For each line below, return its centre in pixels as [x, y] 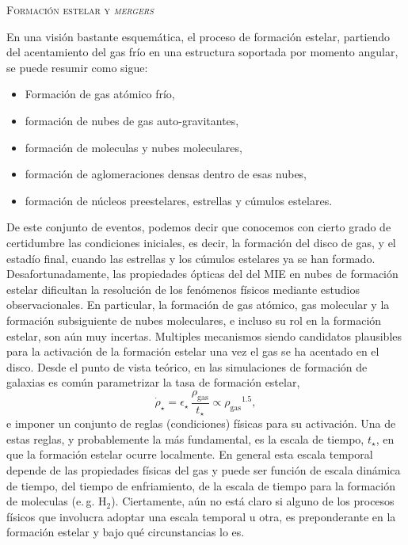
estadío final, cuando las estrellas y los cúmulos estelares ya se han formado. [191, 258]
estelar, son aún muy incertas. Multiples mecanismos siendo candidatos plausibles [204, 335]
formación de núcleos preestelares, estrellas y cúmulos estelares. [179, 200]
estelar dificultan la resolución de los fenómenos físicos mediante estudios [183, 289]
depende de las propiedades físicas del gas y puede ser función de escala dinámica [204, 469]
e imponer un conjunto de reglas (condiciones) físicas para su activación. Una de [201, 423]
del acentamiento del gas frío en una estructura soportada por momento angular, [202, 52]
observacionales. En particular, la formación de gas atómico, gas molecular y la [198, 305]
